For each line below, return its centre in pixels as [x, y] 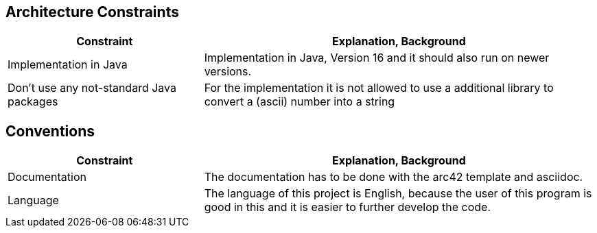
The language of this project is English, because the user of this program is [398, 194]
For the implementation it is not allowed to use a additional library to [379, 88]
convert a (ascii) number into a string [300, 102]
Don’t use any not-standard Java [92, 88]
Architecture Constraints [92, 12]
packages [33, 102]
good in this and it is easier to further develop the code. [348, 207]
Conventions [50, 131]
